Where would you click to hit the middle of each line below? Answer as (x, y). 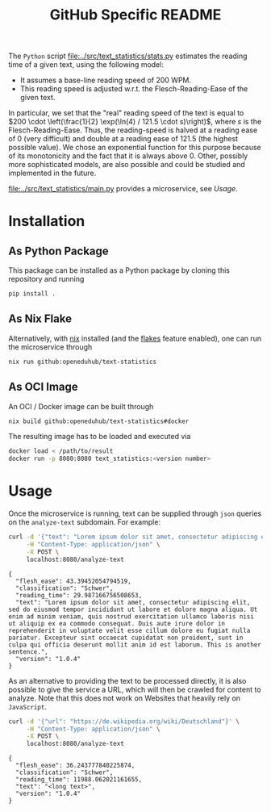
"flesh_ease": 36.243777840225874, (75, 766)
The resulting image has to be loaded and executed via (100, 437)
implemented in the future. (52, 173)
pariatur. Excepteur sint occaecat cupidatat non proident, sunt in (126, 638)
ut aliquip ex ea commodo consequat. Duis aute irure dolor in (117, 623)
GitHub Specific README (135, 15)
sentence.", (28, 651)
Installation (47, 222)
